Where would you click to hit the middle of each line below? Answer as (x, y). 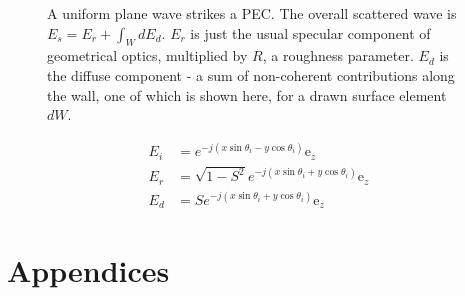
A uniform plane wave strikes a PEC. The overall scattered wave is (252, 13)
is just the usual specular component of (310, 32)
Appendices (88, 269)
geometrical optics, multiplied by (147, 55)
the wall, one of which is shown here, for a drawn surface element (247, 94)
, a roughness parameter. (338, 55)
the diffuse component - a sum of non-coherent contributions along (251, 74)
